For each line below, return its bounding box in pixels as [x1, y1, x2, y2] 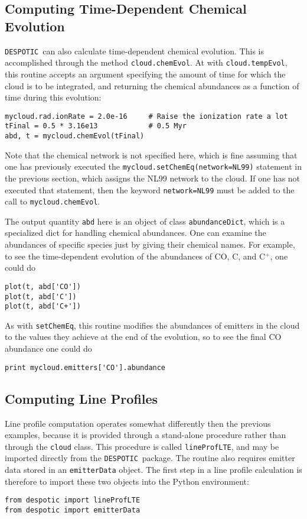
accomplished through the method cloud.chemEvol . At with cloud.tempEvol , [5, 56, 288, 69]
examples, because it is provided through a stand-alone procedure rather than [5, 429, 286, 441]
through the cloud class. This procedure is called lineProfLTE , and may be [5, 440, 279, 452]
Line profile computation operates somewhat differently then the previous [5, 417, 271, 429]
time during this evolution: [5, 91, 102, 103]
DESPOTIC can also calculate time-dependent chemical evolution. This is [5, 44, 264, 57]
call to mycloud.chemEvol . [5, 195, 100, 207]
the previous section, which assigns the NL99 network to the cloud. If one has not [5, 171, 301, 184]
